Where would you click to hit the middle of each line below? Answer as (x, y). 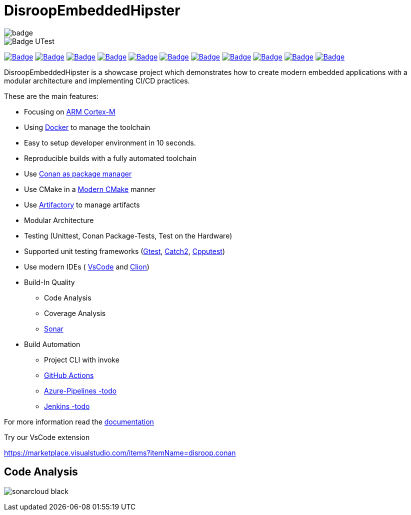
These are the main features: (51, 96)
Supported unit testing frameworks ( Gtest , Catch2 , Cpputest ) (125, 251)
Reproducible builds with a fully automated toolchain (110, 158)
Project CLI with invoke (82, 359)
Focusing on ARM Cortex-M (70, 111)
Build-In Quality (49, 282)
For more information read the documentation (79, 421)
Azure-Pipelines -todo (80, 390)
